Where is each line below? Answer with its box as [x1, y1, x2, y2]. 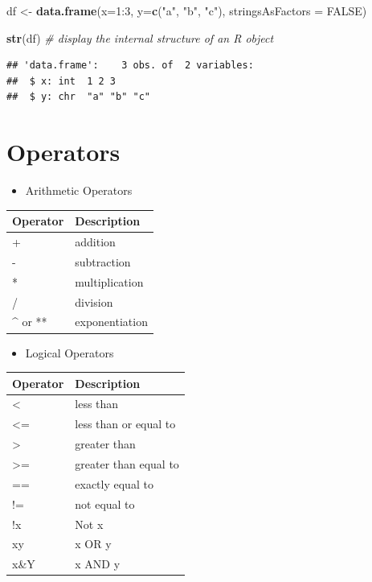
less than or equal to [75, 415, 176, 432]
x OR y [75, 535, 112, 552]
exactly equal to [75, 475, 153, 492]
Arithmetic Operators [25, 182, 133, 199]
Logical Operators [25, 344, 114, 361]
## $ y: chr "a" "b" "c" [6, 91, 150, 103]
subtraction [75, 253, 131, 270]
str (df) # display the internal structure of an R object [6, 29, 274, 46]
